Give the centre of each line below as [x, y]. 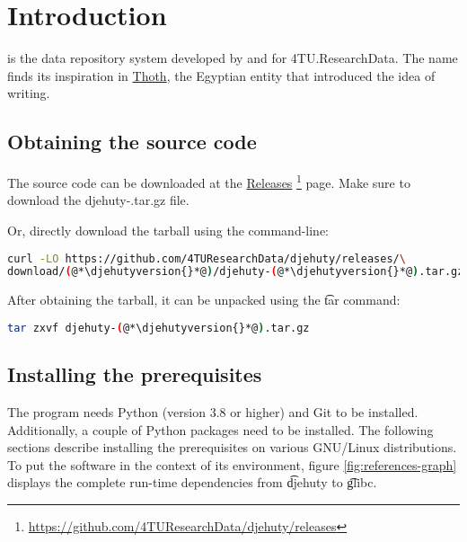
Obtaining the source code [132, 142]
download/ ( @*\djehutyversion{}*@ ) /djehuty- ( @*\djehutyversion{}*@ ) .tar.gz [236, 272]
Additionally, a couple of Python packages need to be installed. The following [220, 429]
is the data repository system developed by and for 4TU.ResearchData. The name [233, 58]
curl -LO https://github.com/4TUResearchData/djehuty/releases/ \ [207, 258]
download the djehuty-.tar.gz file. [98, 200]
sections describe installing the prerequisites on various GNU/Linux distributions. [232, 447]
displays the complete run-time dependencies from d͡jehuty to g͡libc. [192, 482]
